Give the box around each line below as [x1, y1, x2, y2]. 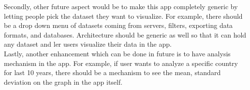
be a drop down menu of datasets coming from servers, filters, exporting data [4, 20, 233, 30]
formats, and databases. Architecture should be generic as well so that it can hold [4, 29, 247, 39]
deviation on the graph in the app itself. [4, 77, 123, 87]
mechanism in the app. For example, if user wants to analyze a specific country [4, 58, 238, 68]
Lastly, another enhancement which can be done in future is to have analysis [4, 48, 231, 58]
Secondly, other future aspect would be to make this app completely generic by [4, 1, 238, 11]
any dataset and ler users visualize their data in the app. [4, 39, 172, 49]
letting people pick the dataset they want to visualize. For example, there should [4, 11, 243, 21]
